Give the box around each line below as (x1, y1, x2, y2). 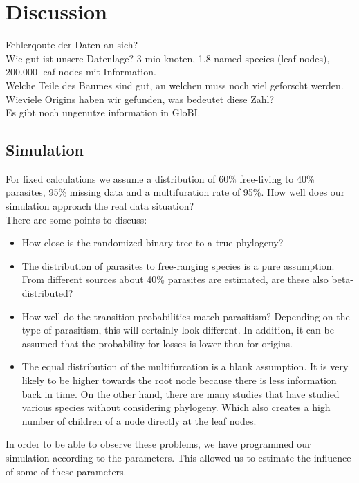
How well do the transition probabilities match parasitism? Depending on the (21, 309, 350, 323)
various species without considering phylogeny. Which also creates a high (21, 400, 331, 414)
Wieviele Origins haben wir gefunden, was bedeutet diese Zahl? (6, 91, 275, 106)
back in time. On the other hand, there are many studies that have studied (21, 386, 340, 401)
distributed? (21, 286, 73, 300)
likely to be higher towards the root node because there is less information (21, 373, 337, 388)
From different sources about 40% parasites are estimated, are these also (21, 272, 329, 286)
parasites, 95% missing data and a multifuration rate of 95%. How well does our (6, 185, 345, 199)
